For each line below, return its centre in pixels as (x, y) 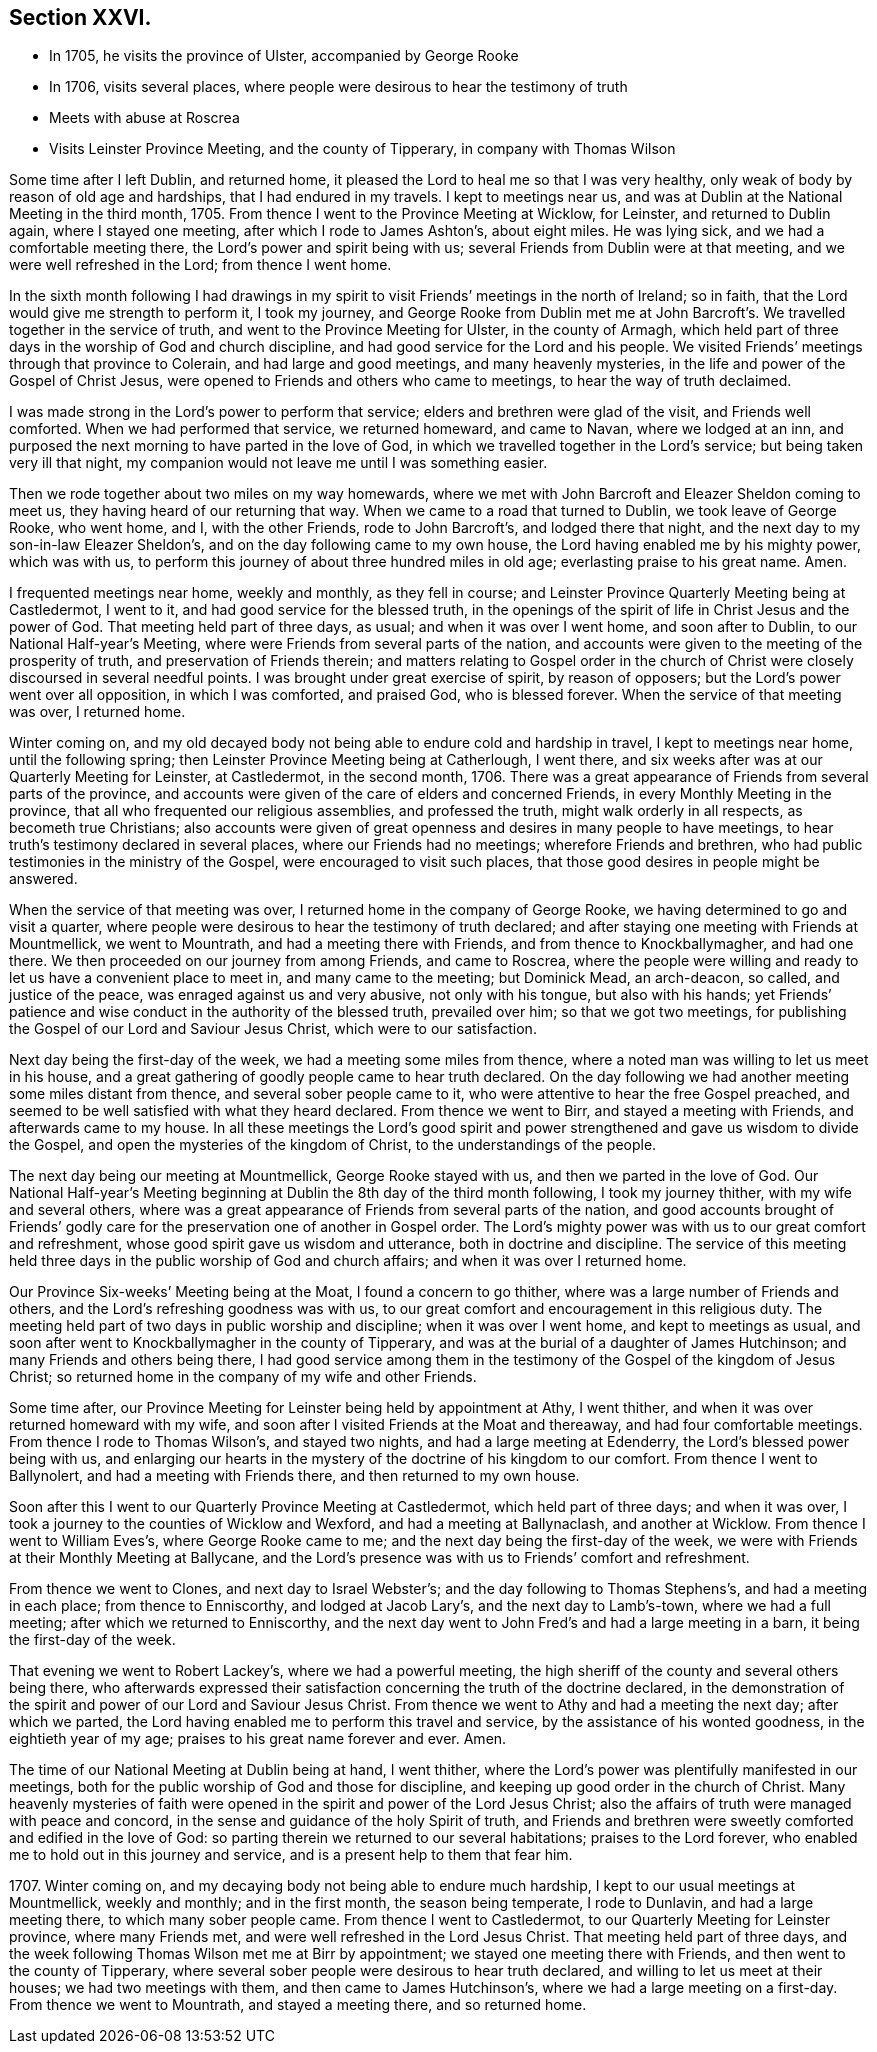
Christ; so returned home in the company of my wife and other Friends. (243, 1377)
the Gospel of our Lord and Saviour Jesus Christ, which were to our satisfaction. (273, 1029)
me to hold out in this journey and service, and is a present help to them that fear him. (291, 1855)
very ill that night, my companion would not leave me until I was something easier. (278, 463)
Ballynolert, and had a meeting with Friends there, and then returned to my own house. (294, 1476)
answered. (43, 879)
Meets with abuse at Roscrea (144, 118)
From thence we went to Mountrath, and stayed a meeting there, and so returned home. (298, 2005)
